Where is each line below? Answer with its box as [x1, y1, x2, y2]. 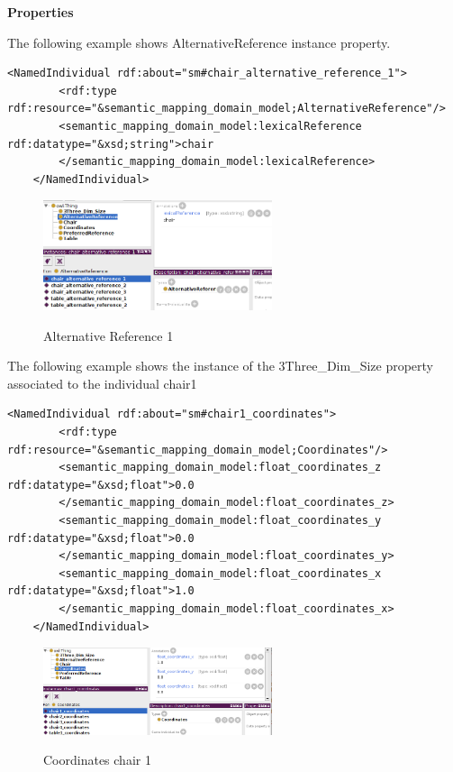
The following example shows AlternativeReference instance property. [7, 32, 391, 51]
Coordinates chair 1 [43, 750, 151, 769]
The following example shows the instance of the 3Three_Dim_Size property [7, 356, 434, 375]
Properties [7, 3, 74, 21]
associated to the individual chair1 [7, 373, 197, 392]
